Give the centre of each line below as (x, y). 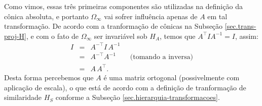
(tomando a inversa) (161, 57)
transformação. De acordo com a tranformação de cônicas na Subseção (114, 26)
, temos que (178, 36)
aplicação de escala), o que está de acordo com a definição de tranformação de (125, 87)
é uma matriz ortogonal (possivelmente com (172, 77)
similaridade (23, 97)
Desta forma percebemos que (49, 77)
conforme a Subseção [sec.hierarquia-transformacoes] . (138, 97)
